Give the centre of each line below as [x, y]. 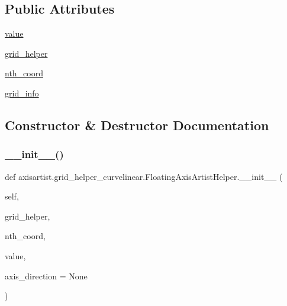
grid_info [22, 93]
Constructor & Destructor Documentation [137, 125]
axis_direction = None [46, 276]
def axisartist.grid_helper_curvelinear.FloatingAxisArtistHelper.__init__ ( [144, 176]
